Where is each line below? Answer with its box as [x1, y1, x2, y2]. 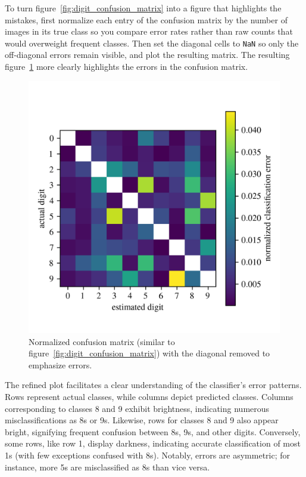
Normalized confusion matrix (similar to [29, 335, 175, 347]
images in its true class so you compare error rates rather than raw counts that [5, 25, 293, 38]
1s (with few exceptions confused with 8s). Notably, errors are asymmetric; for [5, 448, 291, 461]
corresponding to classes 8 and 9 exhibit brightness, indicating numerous [5, 402, 270, 414]
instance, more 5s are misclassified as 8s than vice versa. [5, 460, 210, 473]
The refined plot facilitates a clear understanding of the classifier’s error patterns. [5, 378, 302, 391]
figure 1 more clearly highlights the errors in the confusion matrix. [5, 60, 248, 73]
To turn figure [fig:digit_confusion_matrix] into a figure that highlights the [5, 2, 282, 14]
